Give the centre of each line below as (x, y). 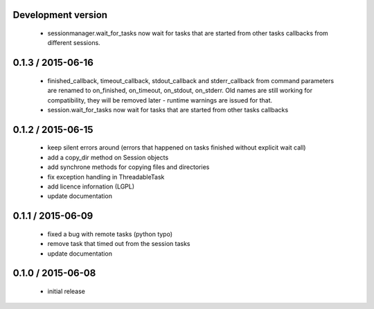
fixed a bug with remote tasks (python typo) (110, 234)
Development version (60, 15)
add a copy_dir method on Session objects (108, 157)
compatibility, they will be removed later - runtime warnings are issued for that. (160, 100)
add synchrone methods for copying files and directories (128, 167)
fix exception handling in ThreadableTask (106, 177)
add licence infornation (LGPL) (91, 186)
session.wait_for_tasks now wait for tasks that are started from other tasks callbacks (168, 109)
